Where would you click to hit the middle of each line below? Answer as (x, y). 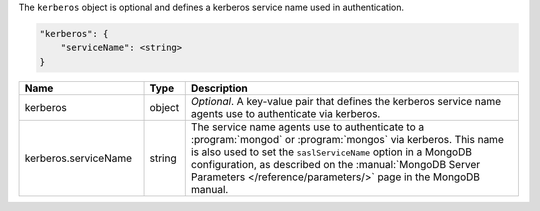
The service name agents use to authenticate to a (307, 127)
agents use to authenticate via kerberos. (285, 113)
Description (219, 88)
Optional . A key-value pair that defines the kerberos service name (346, 101)
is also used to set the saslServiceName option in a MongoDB (331, 152)
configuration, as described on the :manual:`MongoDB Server (335, 164)
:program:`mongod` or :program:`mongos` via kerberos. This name (347, 139)
